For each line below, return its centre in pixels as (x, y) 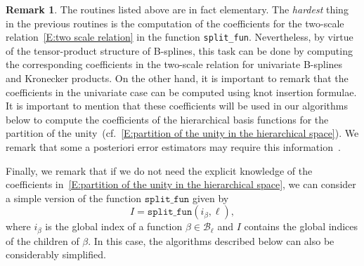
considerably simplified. (56, 254)
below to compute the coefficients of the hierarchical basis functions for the (167, 119)
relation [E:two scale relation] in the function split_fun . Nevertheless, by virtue (180, 37)
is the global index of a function (114, 226)
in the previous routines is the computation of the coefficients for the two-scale (175, 23)
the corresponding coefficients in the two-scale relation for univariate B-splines (174, 64)
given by (210, 198)
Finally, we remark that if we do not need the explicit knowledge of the (159, 170)
